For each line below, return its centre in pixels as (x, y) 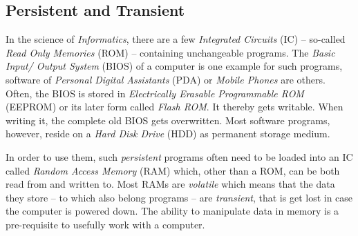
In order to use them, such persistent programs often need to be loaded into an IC (179, 156)
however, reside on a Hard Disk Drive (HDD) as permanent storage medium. (168, 134)
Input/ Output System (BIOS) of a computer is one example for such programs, (174, 66)
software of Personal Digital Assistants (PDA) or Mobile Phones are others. (166, 79)
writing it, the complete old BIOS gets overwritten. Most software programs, (168, 120)
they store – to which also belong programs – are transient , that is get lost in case (179, 197)
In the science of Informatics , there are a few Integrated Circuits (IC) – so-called (176, 39)
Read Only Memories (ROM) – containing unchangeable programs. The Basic (170, 52)
